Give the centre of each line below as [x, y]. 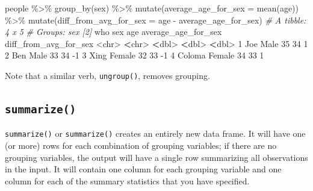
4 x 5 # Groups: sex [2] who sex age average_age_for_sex [113, 32]
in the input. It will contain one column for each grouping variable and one [143, 169]
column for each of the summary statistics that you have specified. [127, 180]
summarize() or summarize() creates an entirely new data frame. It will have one [155, 133]
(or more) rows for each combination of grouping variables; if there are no [141, 146]
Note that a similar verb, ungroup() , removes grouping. [107, 75]
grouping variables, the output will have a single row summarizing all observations [156, 157]
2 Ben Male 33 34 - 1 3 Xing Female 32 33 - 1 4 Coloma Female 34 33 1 [135, 55]
